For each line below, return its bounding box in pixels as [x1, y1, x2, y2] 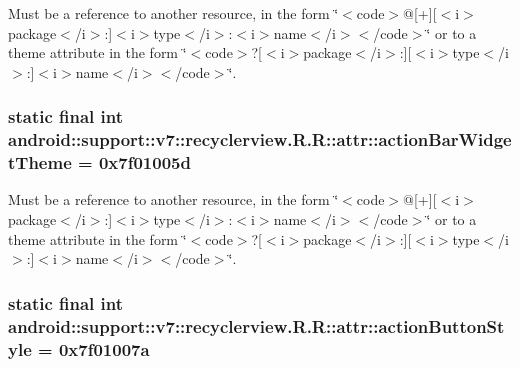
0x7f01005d [98, 150, 191, 175]
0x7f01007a [58, 336, 150, 361]
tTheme [8, 150, 72, 175]
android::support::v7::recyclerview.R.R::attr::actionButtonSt [8, 313, 505, 338]
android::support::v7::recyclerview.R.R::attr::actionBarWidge [8, 127, 512, 152]
